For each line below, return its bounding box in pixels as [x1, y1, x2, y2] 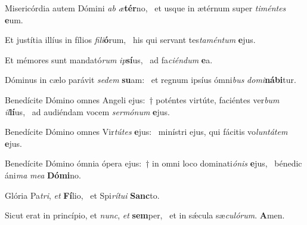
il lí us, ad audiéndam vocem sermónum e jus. [5, 105, 170, 118]
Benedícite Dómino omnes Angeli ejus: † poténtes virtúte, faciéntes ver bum [5, 93, 280, 106]
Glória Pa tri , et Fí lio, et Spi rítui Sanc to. [5, 189, 160, 201]
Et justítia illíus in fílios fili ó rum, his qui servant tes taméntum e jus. [5, 33, 256, 46]
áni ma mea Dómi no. [5, 168, 81, 181]
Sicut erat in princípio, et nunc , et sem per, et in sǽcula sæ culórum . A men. [5, 209, 285, 221]
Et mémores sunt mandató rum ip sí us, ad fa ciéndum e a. [5, 53, 213, 66]
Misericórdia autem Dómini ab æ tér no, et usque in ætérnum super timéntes [5, 2, 286, 14]
